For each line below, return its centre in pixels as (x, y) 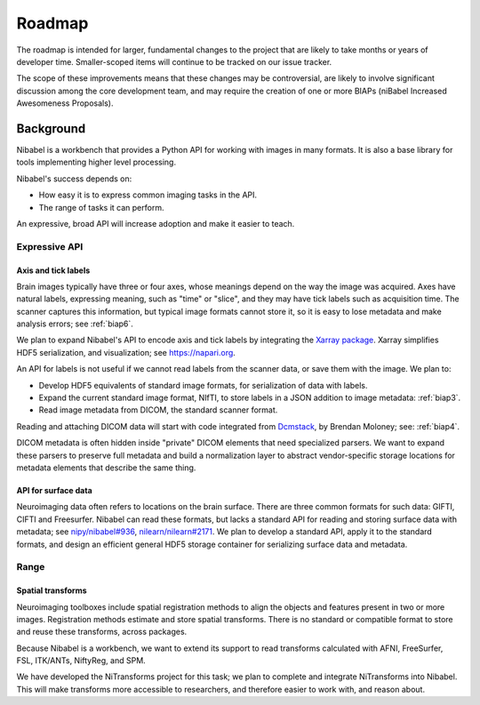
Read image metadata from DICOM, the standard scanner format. (158, 410)
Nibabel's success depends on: (74, 179)
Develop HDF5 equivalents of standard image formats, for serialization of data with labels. (203, 385)
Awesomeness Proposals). (65, 103)
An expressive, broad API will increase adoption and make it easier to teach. (156, 223)
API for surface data (54, 490)
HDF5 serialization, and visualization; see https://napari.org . (126, 352)
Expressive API (50, 246)
